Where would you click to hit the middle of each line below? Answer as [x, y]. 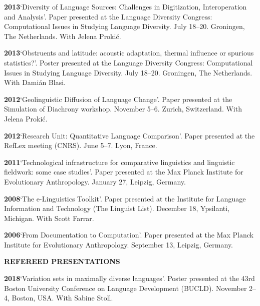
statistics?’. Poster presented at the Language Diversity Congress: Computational [128, 62]
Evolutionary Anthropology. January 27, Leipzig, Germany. [95, 181]
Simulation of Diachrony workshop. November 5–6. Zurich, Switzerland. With [123, 109]
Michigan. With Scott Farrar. [49, 218]
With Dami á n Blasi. [35, 82]
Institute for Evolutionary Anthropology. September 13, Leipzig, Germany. [119, 244]
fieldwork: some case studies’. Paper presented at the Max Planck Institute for [124, 172]
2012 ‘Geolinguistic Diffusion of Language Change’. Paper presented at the [118, 99]
